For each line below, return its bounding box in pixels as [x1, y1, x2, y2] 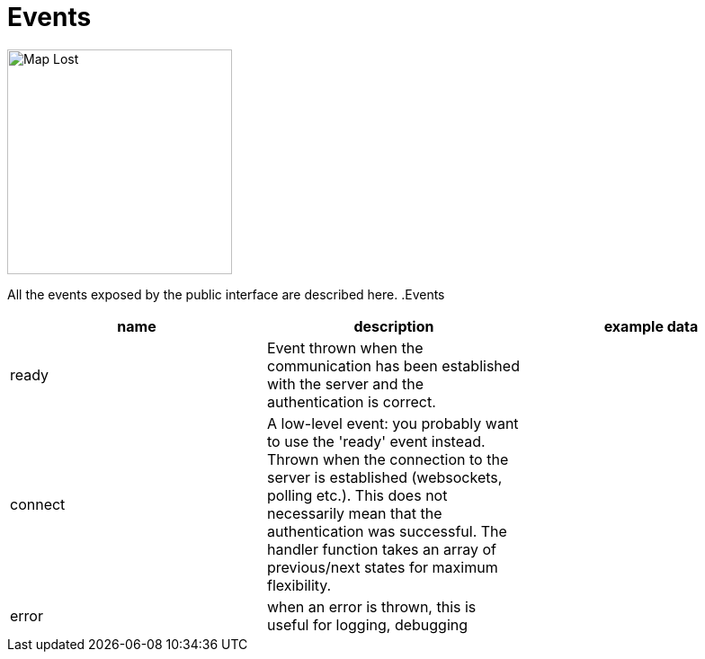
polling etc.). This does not [266, 485, 448, 504]
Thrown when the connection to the [266, 450, 509, 468]
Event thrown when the [266, 338, 424, 357]
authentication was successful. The [266, 521, 507, 540]
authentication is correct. [266, 392, 436, 411]
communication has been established [266, 356, 520, 375]
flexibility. [266, 575, 332, 594]
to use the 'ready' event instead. [266, 432, 486, 450]
